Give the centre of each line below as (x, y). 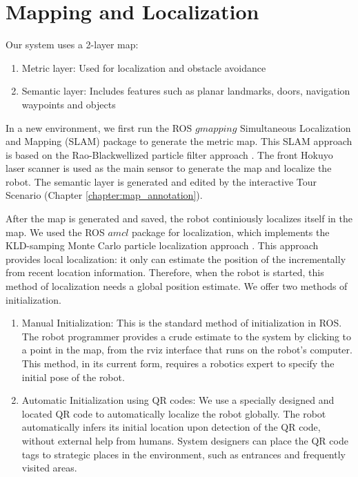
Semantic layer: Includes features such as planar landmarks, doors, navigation (186, 91)
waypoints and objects (69, 104)
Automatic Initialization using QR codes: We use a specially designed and (178, 400)
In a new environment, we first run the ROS (99, 127)
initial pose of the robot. (73, 377)
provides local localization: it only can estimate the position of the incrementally (176, 259)
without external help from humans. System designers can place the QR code (185, 440)
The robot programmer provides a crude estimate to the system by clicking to (187, 336)
